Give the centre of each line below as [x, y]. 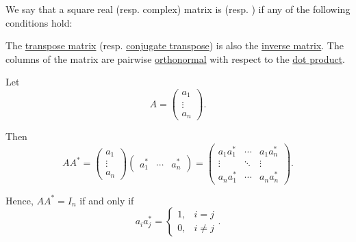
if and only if [107, 200]
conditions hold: [39, 22]
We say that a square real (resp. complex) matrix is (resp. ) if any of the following [178, 9]
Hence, [20, 200]
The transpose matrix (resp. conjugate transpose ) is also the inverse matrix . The [175, 45]
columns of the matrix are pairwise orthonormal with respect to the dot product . [176, 58]
